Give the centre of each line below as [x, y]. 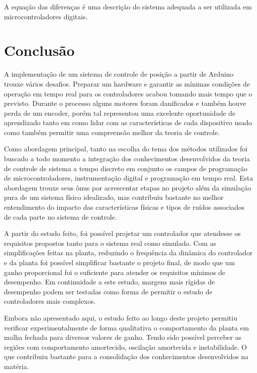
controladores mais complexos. [50, 301]
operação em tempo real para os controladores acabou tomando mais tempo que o [128, 93]
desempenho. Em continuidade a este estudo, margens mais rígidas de [109, 282]
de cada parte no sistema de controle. [61, 216]
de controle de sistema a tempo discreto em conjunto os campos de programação [126, 168]
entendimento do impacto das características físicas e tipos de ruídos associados [124, 207]
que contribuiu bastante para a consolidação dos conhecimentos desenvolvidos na [126, 356]
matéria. [17, 366]
